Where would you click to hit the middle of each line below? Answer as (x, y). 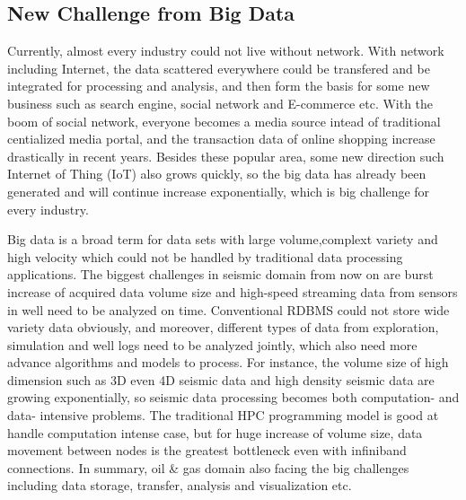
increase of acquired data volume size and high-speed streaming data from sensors (233, 291)
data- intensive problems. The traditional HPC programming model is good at (223, 415)
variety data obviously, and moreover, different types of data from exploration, (223, 327)
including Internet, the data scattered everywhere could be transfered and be (219, 68)
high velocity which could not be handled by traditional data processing (205, 256)
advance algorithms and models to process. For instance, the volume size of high (228, 362)
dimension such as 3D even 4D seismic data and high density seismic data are (221, 379)
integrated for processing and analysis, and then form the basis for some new (219, 86)
